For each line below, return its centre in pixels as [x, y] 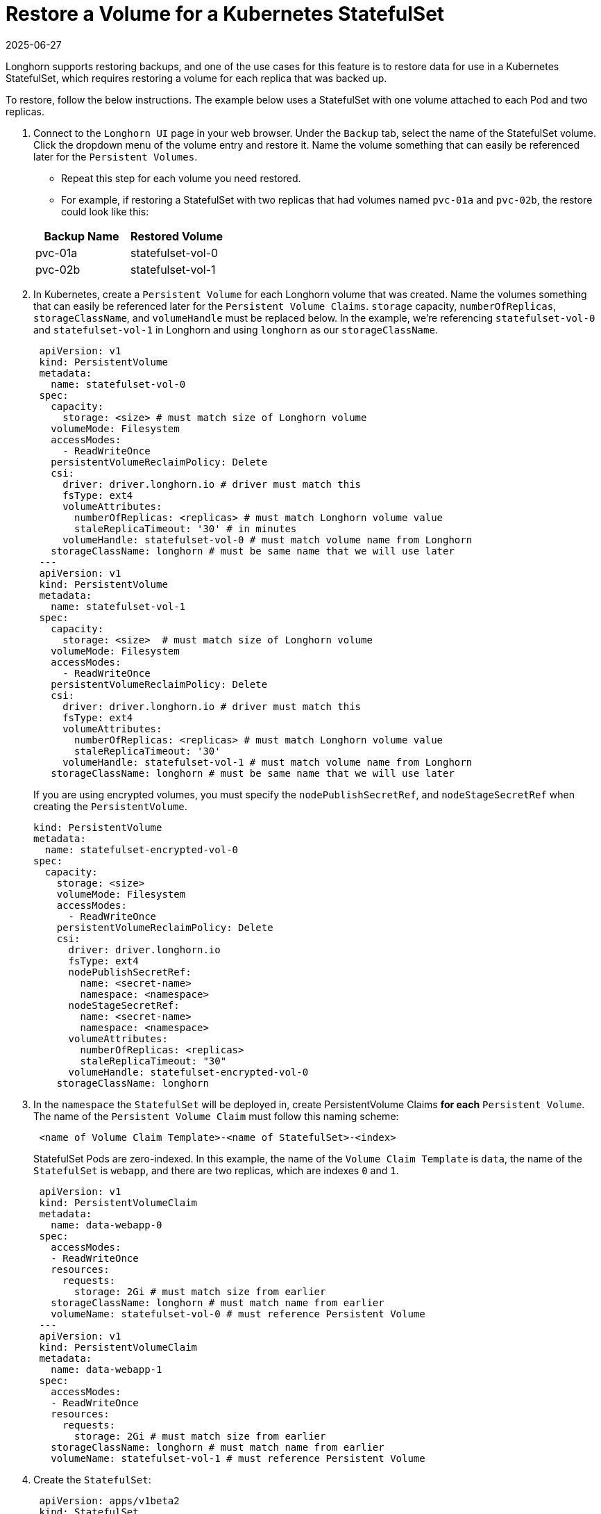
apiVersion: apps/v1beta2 [109, 1500]
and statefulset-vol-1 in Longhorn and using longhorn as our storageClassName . [236, 329]
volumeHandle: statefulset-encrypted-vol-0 [188, 1072]
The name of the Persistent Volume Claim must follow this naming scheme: [216, 1116]
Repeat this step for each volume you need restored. [181, 178]
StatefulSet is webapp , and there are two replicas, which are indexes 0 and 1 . [216, 1170]
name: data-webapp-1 [107, 1369]
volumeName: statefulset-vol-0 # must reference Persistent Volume [238, 1314]
